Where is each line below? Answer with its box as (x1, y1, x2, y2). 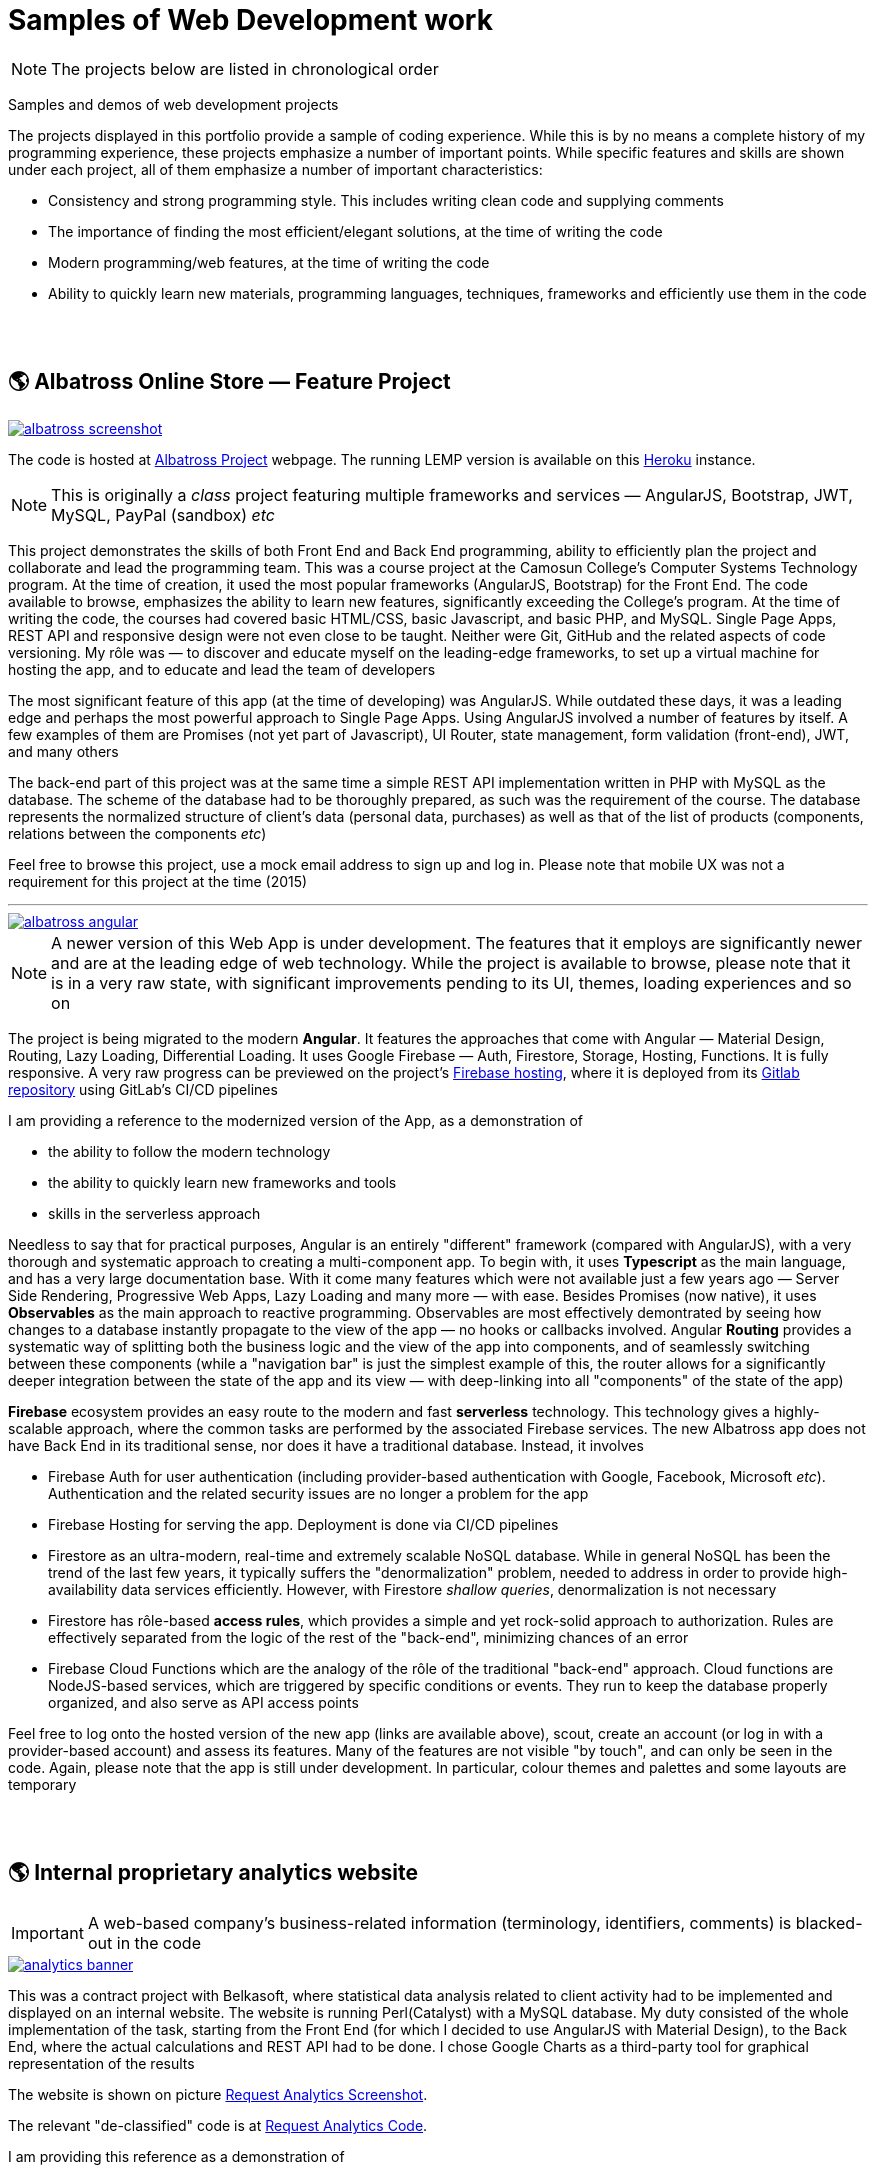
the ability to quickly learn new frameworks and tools (48, 1173, 397, 1191)
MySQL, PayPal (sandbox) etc (51, 504, 275, 525)
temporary (8, 1775, 77, 1793)
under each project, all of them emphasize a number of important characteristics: (8, 160, 543, 178)
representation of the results (8, 2055, 195, 2073)
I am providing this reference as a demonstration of (8, 2148, 345, 2166)
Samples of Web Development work (8, 3, 493, 37)
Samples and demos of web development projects (8, 95, 339, 113)
